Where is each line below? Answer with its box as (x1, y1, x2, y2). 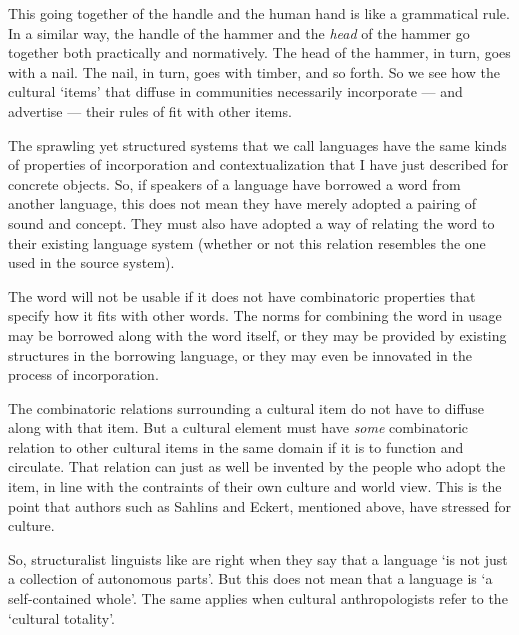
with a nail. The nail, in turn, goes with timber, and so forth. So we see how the (8, 61, 500, 82)
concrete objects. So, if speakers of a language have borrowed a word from (8, 173, 461, 194)
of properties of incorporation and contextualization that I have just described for (8, 154, 509, 175)
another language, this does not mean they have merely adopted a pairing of (8, 193, 477, 214)
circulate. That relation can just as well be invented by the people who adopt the (8, 456, 506, 477)
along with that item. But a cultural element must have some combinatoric (8, 417, 469, 438)
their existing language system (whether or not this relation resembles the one (8, 232, 486, 253)
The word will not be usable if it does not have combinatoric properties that (8, 285, 476, 306)
